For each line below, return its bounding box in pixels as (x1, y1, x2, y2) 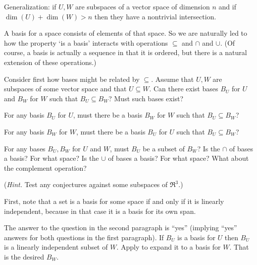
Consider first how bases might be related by (4, 73, 140, 84)
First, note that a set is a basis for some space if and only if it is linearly (4, 196, 224, 206)
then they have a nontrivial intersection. (94, 11, 216, 21)
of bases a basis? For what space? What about (108, 153, 249, 163)
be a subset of (143, 143, 185, 153)
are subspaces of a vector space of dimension (75, 1, 210, 11)
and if (218, 1, 236, 11)
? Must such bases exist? (108, 93, 184, 103)
